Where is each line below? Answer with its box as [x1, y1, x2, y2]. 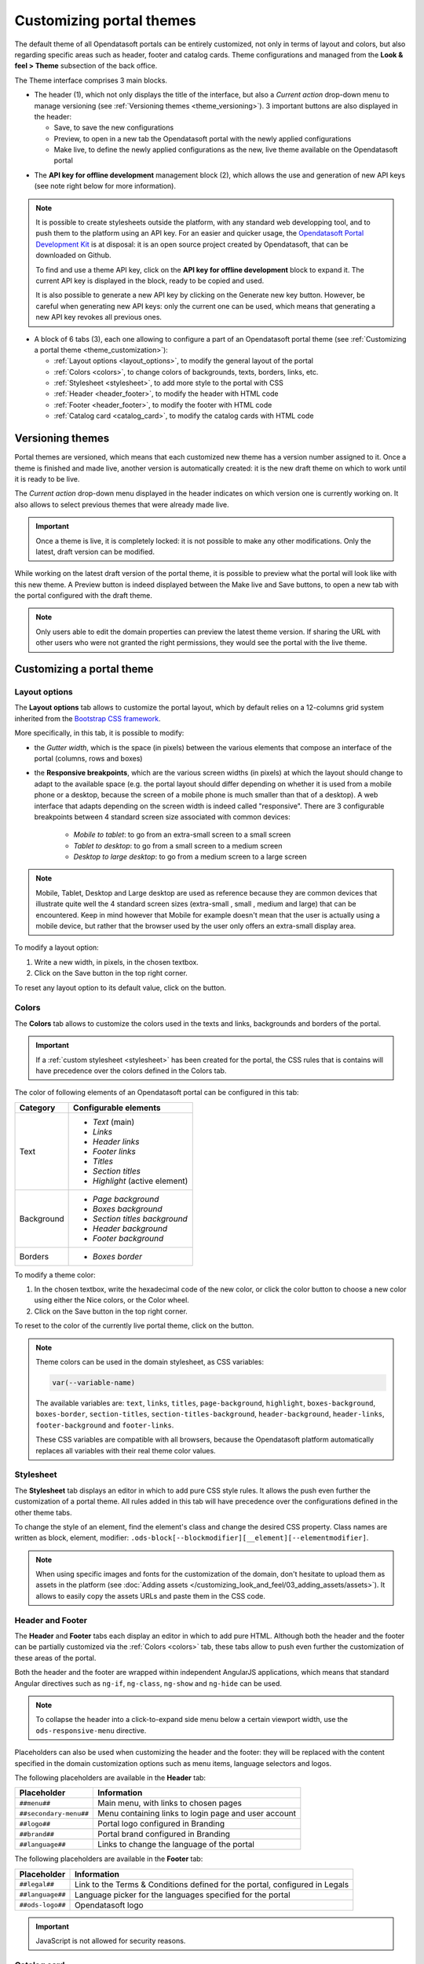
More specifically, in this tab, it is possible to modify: [14, 728, 185, 738]
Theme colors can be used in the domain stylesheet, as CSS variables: [35, 1358, 265, 1367]
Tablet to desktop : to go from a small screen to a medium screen [73, 841, 283, 850]
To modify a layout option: [14, 943, 100, 952]
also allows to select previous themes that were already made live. [14, 500, 229, 509]
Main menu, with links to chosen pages [97, 1797, 243, 1808]
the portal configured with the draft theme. [14, 591, 153, 600]
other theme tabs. [14, 1508, 72, 1517]
